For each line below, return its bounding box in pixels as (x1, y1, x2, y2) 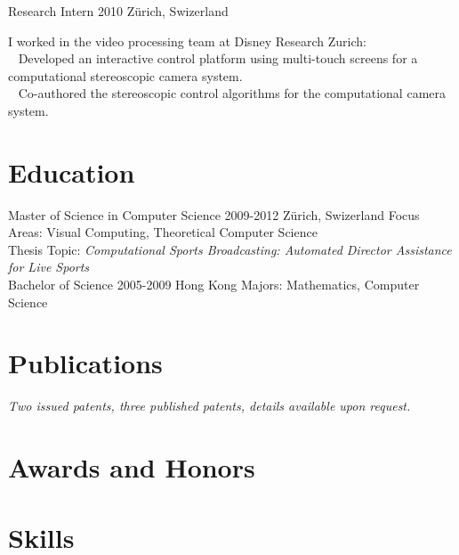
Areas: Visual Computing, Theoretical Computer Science (8, 223, 318, 241)
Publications (8, 345, 163, 381)
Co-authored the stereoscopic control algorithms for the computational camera (18, 84, 446, 102)
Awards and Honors (8, 449, 255, 486)
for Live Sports (8, 257, 90, 276)
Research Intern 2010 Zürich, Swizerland (8, 2, 229, 20)
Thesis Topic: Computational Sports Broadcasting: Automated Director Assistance (8, 240, 452, 258)
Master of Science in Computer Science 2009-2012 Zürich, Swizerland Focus (8, 205, 420, 224)
